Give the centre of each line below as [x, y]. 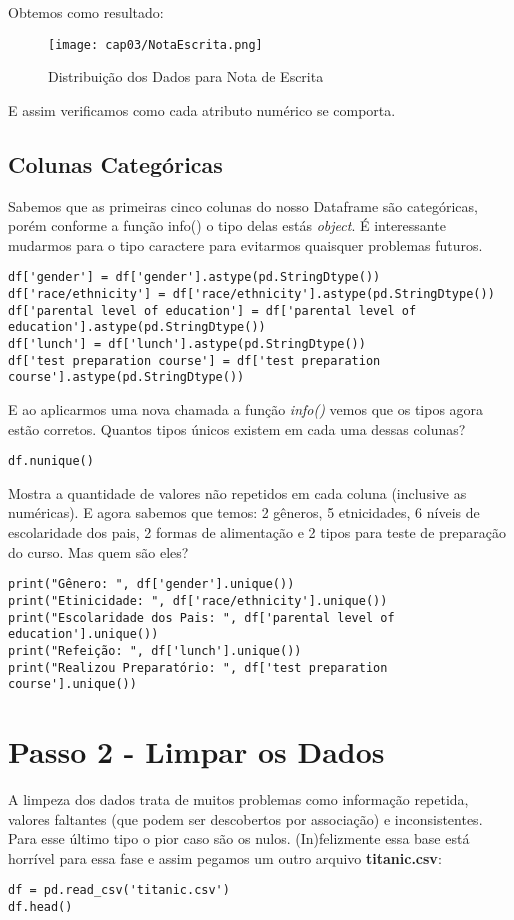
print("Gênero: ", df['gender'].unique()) [151, 584]
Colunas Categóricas [115, 163]
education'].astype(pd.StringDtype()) [137, 327]
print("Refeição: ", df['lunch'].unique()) [155, 650]
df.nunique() [51, 461]
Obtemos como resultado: [86, 12]
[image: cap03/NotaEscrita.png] [155, 44]
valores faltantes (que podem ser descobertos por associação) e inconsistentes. [245, 818]
